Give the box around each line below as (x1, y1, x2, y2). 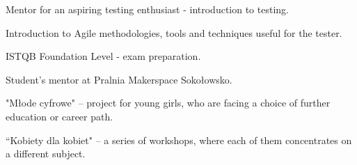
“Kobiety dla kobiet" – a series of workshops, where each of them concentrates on (6, 132, 352, 147)
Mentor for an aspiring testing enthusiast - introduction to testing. (6, 2, 289, 16)
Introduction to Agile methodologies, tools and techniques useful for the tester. (6, 25, 342, 40)
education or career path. (6, 109, 113, 123)
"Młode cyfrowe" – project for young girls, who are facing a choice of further (6, 95, 331, 110)
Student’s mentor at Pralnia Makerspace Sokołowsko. (6, 72, 232, 86)
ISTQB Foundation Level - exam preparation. (6, 49, 201, 63)
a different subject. (6, 146, 86, 161)
